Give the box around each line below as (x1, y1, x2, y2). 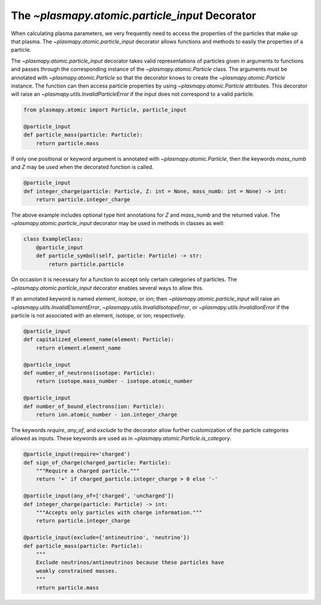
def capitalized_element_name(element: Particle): (23, 336, 175, 343)
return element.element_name (36, 344, 121, 351)
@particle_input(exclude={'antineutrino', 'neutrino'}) (23, 534, 190, 541)
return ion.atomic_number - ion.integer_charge (36, 411, 178, 418)
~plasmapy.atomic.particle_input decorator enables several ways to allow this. (11, 284, 204, 291)
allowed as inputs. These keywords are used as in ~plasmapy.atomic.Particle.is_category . (11, 435, 232, 442)
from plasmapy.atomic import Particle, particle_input (23, 107, 187, 113)
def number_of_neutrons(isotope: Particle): (23, 369, 156, 376)
